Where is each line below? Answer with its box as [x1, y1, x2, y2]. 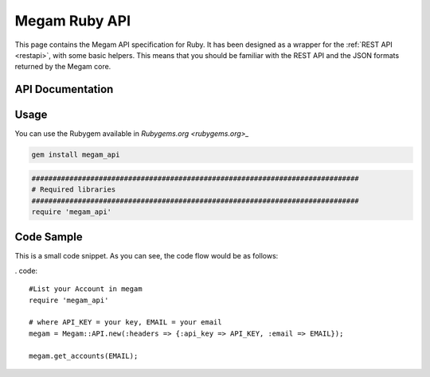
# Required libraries [31, 185, 116, 194]
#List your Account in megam [29, 285, 143, 293]
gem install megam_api [31, 150, 120, 159]
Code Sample [14, 231, 83, 244]
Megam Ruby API [14, 12, 131, 29]
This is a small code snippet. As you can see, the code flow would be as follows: [14, 251, 279, 261]
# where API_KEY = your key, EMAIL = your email [29, 318, 222, 327]
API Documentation [14, 83, 114, 96]
